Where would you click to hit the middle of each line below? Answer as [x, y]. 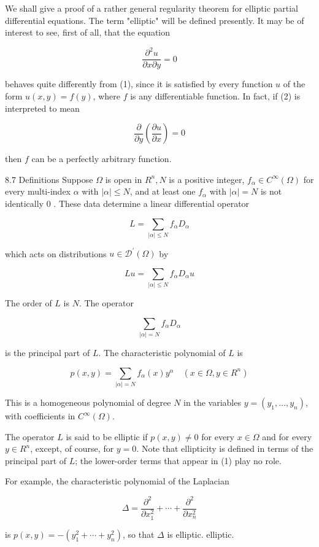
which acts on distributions [56, 253]
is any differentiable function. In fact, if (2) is [215, 95]
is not [271, 191]
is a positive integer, [207, 179]
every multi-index [38, 191]
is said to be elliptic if [107, 436]
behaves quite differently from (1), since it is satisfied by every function [139, 84]
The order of [29, 303]
